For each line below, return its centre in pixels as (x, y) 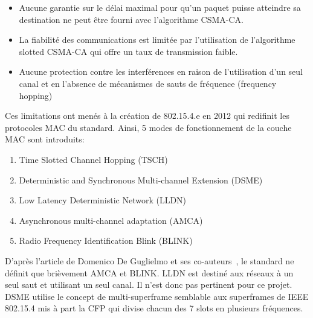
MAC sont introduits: (45, 139)
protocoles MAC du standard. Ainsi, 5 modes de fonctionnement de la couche (148, 127)
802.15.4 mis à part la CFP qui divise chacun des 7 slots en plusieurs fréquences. (154, 308)
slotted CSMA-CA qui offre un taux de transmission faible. (128, 51)
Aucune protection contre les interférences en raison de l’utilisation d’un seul (161, 72)
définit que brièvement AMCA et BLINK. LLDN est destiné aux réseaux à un (149, 272)
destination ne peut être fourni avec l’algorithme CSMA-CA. (131, 19)
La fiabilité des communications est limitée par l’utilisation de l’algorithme (157, 40)
